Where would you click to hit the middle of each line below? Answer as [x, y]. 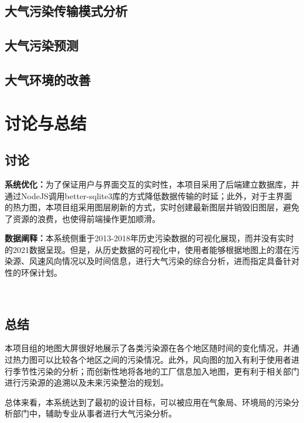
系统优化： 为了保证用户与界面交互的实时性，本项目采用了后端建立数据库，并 [152, 184]
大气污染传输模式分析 [66, 11]
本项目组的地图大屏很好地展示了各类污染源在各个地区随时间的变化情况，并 [148, 348]
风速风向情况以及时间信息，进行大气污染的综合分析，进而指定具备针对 [164, 261]
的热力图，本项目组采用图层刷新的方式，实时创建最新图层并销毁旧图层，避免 [152, 207]
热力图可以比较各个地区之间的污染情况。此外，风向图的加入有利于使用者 [152, 360]
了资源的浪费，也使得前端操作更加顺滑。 [82, 218]
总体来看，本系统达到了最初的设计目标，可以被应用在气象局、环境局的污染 [148, 402]
